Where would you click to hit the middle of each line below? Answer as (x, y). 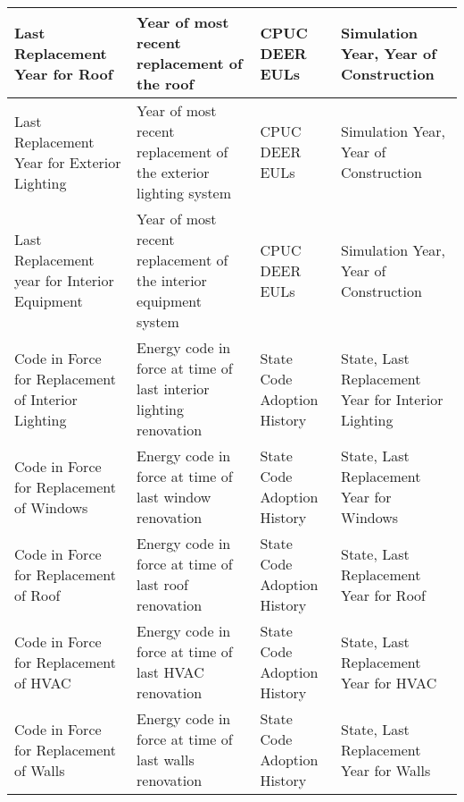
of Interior (46, 399)
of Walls (40, 770)
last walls (166, 760)
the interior (172, 280)
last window (174, 497)
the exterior (173, 172)
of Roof (37, 595)
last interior (173, 388)
